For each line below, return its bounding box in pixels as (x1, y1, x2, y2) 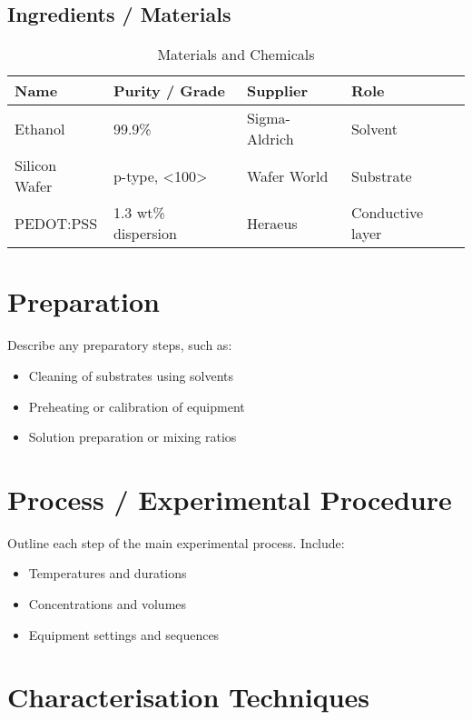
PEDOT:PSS (15, 212, 98, 234)
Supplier (246, 80, 309, 102)
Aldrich (246, 128, 294, 150)
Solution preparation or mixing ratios (28, 427, 237, 446)
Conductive (350, 202, 424, 224)
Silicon (15, 155, 57, 176)
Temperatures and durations (28, 564, 187, 583)
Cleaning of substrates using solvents (28, 365, 234, 385)
